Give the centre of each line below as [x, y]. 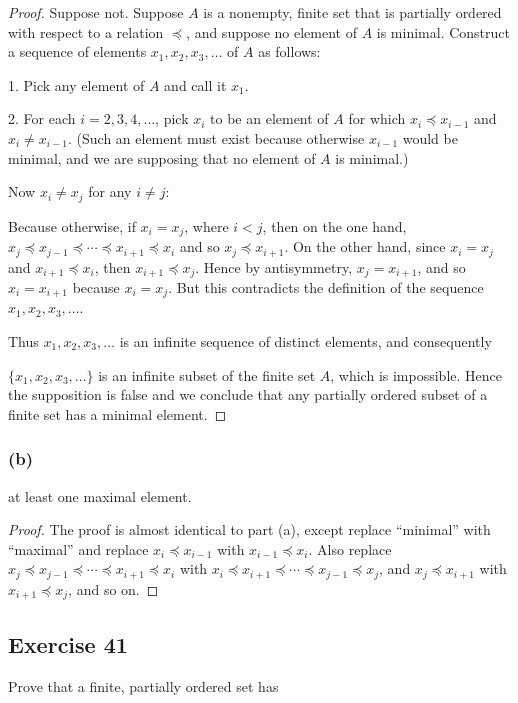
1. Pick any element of [76, 84]
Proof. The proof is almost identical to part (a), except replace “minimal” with [249, 529]
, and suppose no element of [271, 31]
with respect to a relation [86, 31]
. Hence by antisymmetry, [274, 266]
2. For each [42, 118]
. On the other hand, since [365, 246]
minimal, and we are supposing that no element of [162, 157]
